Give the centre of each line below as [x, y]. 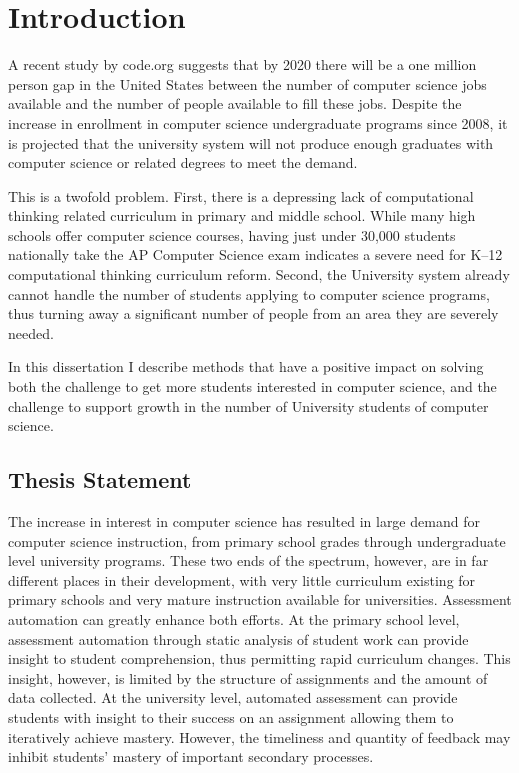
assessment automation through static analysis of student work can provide [238, 638]
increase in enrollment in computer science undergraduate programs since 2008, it [258, 122]
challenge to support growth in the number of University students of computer [248, 405]
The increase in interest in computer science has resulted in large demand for [244, 521]
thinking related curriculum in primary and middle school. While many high [242, 215]
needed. [31, 332]
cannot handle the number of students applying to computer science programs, [249, 293]
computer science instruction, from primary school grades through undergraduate [257, 540]
